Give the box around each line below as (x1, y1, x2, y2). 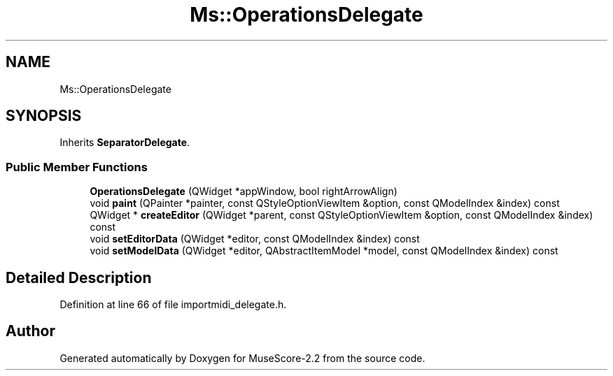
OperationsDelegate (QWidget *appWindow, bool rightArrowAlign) (90, 185, 397, 198)
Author (6, 322, 55, 340)
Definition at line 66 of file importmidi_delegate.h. (59, 298, 287, 311)
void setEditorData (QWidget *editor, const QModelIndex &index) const (90, 233, 420, 245)
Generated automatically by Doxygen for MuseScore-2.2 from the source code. (59, 352, 425, 364)
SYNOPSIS (6, 107, 82, 125)
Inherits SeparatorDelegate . (59, 136, 190, 149)
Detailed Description (6, 268, 152, 287)
